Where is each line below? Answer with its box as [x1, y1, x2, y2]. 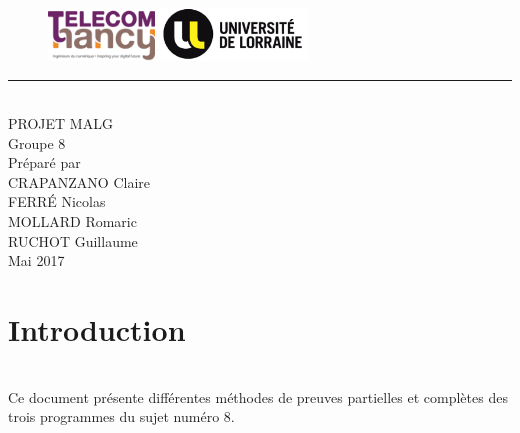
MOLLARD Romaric [8, 211, 137, 232]
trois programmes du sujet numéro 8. [8, 406, 235, 427]
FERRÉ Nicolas [8, 191, 106, 212]
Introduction [8, 309, 186, 350]
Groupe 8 [8, 132, 66, 153]
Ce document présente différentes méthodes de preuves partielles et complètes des [8, 386, 508, 407]
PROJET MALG [8, 113, 113, 134]
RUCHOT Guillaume [8, 230, 138, 251]
